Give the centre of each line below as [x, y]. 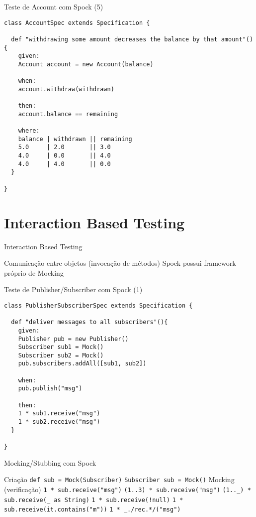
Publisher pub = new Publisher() [73, 339]
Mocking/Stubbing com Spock [50, 462]
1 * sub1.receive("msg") [59, 414]
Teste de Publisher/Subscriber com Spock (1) [73, 289]
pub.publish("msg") [50, 389]
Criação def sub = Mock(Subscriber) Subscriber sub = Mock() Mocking [119, 479]
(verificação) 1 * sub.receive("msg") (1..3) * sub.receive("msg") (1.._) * [128, 489]
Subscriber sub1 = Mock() [61, 347]
